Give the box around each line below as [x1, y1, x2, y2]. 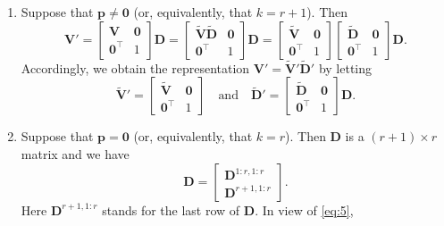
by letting [318, 58, 373, 77]
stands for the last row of [102, 200, 240, 219]
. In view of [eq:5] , [255, 200, 354, 219]
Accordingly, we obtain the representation [21, 58, 250, 77]
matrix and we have [21, 145, 130, 163]
